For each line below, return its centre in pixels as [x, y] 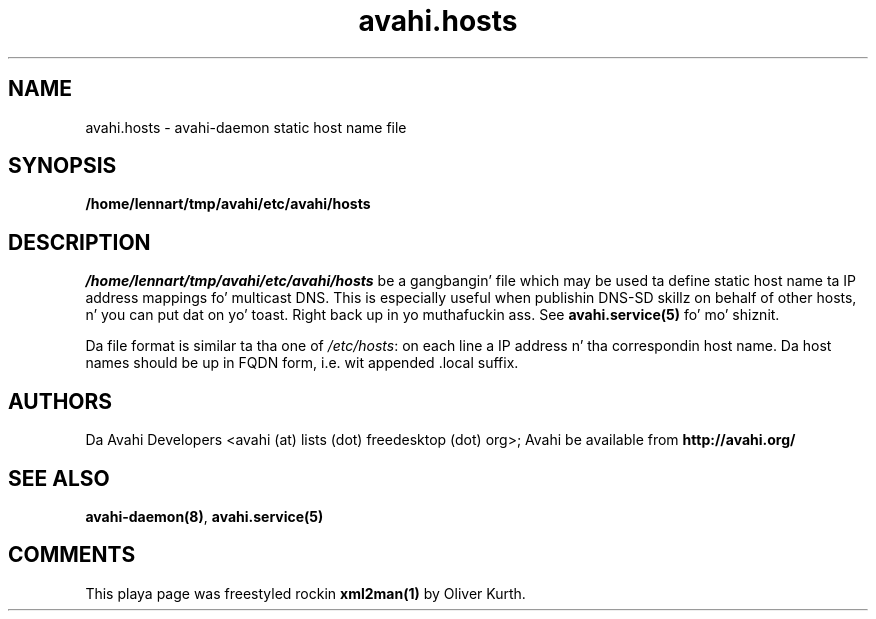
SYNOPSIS [62, 166]
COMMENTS [72, 555]
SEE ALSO [59, 478]
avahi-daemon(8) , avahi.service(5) [204, 516]
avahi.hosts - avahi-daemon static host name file [246, 127]
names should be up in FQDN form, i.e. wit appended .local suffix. [302, 363]
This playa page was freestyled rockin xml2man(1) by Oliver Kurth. [305, 593]
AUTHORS [60, 401]
